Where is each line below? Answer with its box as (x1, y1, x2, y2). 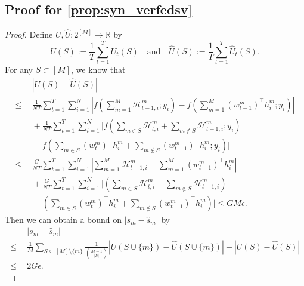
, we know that (71, 63, 126, 76)
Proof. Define (5, 28, 53, 41)
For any (5, 63, 33, 76)
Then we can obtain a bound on (5, 213, 122, 225)
